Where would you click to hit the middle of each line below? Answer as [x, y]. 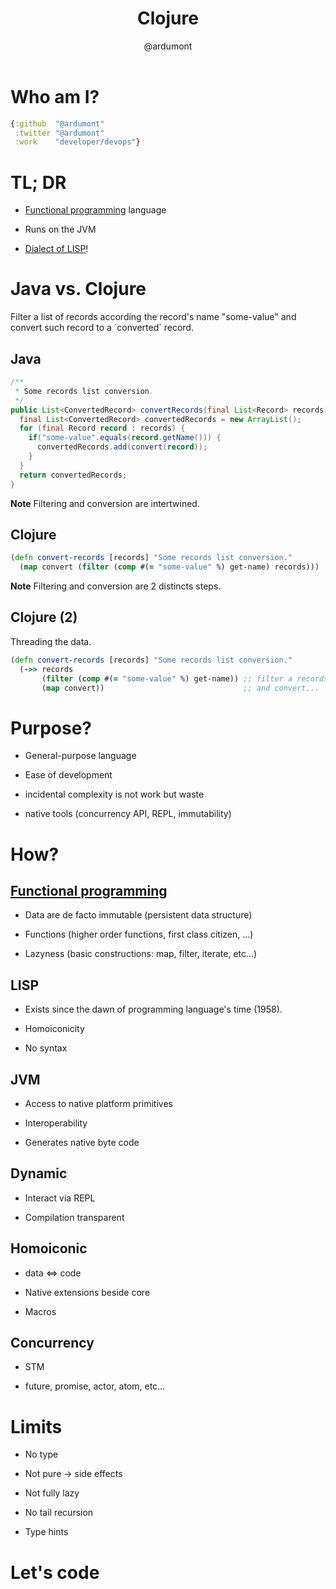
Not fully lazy [52, 1493]
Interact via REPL [60, 1198]
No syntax [46, 1048]
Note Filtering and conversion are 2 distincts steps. [116, 586]
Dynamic [39, 1173]
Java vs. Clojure [78, 289]
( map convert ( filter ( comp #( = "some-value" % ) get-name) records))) [169, 567]
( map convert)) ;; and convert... [180, 688]
